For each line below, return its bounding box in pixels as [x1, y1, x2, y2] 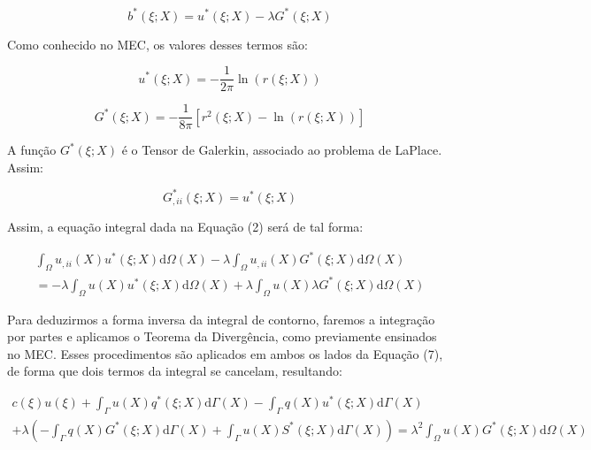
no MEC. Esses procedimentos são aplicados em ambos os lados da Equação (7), [7, 344, 443, 362]
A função [7, 141, 57, 159]
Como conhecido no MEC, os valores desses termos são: [7, 34, 308, 53]
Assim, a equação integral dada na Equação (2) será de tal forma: [7, 217, 364, 236]
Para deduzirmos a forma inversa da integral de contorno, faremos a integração [7, 309, 435, 328]
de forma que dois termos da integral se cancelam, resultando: [7, 362, 342, 380]
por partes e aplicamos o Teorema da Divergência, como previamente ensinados [7, 327, 437, 346]
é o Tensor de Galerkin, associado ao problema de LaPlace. [121, 141, 442, 159]
